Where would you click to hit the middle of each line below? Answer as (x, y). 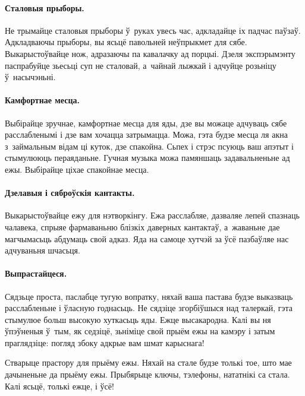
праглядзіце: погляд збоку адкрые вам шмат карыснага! (105, 342)
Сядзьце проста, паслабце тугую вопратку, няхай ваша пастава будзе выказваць (149, 296)
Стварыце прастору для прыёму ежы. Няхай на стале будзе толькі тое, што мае (148, 362)
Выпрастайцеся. (36, 273)
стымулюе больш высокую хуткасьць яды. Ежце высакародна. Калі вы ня (138, 319)
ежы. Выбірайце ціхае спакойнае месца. (77, 169)
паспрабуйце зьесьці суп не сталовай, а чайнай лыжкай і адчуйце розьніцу (141, 65)
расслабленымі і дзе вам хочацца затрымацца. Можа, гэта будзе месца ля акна (146, 134)
